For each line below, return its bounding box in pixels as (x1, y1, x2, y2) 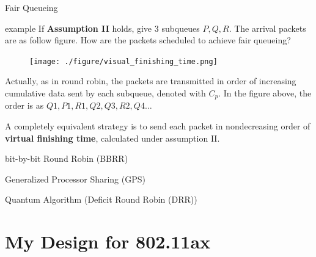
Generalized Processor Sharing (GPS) (5, 172, 145, 185)
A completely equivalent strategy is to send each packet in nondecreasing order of (5, 120, 310, 132)
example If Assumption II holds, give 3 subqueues (5, 21, 200, 34)
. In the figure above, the (218, 87, 312, 100)
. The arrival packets (229, 21, 306, 34)
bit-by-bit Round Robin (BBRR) (5, 152, 128, 165)
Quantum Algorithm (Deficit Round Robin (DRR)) (5, 193, 197, 206)
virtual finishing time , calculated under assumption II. (5, 131, 220, 144)
